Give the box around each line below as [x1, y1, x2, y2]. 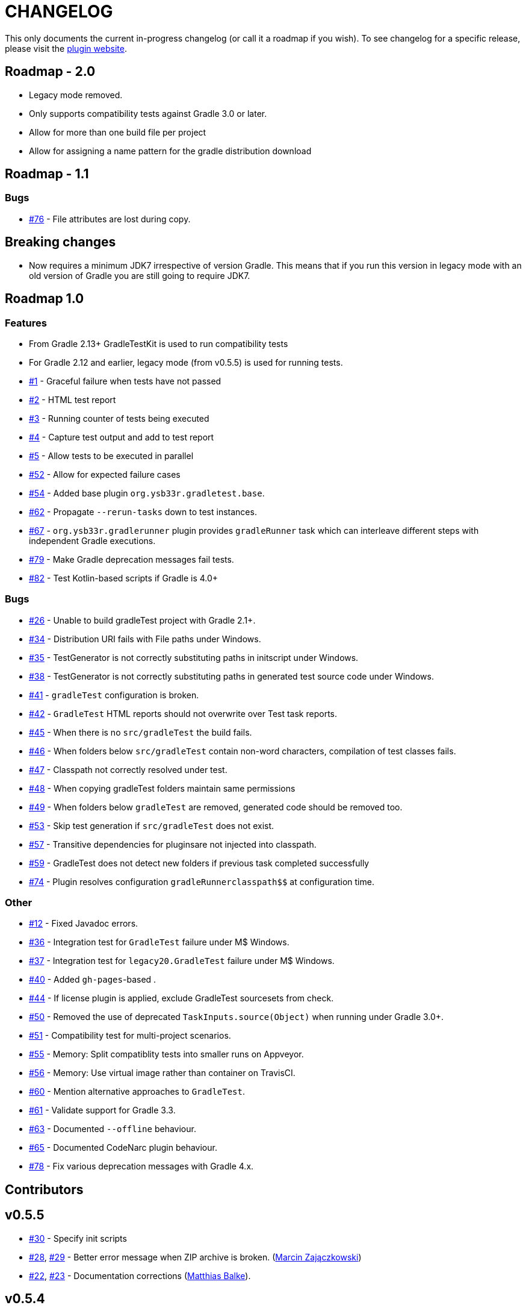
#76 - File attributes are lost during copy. [29, 213, 191, 224]
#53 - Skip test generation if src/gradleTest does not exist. [29, 820, 274, 831]
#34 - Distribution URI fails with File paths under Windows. [29, 633, 261, 644]
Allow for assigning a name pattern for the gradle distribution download [29, 145, 312, 156]
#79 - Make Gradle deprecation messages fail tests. [29, 554, 234, 565]
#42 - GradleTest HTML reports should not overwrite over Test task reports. [29, 708, 338, 719]
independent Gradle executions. [29, 535, 156, 546]
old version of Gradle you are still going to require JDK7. [29, 270, 250, 281]
